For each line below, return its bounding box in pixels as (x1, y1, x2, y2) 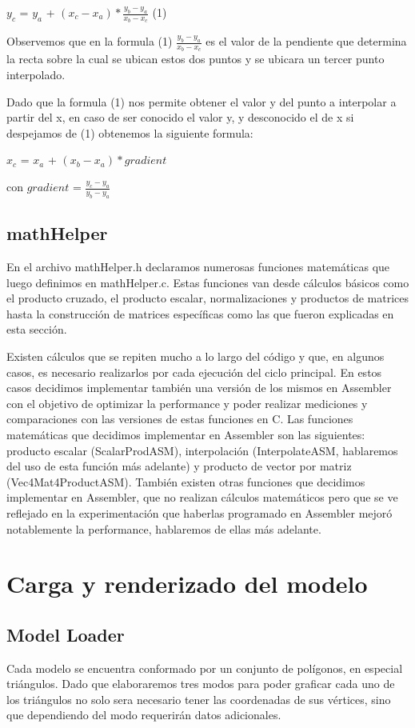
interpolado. (6, 66, 66, 83)
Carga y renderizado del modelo (6, 567, 368, 600)
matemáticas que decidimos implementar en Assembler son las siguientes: (6, 426, 365, 442)
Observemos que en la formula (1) (6, 33, 173, 50)
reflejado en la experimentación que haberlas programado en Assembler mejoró (6, 504, 393, 521)
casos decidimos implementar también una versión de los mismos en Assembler (6, 379, 392, 396)
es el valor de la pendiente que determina (206, 33, 407, 50)
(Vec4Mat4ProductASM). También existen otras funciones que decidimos (6, 473, 365, 490)
